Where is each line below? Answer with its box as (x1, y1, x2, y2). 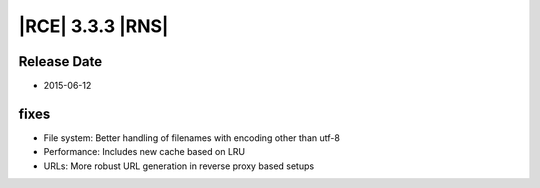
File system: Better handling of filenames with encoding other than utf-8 (43, 131, 340, 144)
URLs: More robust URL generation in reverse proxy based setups (43, 160, 315, 172)
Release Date (18, 53, 103, 70)
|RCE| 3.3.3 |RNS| (18, 15, 169, 37)
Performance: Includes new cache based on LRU (43, 146, 245, 158)
